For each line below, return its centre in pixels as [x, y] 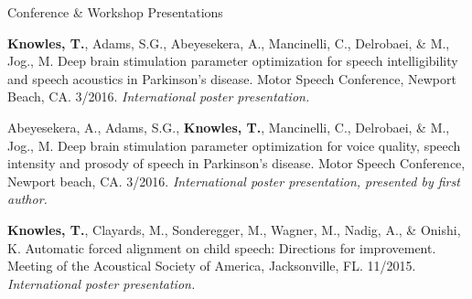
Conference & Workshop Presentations [115, 12]
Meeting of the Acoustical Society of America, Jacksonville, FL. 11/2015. [212, 266]
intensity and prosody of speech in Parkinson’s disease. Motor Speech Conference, [236, 163]
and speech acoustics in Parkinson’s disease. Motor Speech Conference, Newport [232, 78]
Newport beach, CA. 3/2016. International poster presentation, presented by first [234, 181]
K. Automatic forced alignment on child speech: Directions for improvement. [222, 247]
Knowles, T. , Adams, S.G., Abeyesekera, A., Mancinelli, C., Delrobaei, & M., [229, 43]
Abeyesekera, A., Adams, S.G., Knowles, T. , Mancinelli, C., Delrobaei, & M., [229, 127]
